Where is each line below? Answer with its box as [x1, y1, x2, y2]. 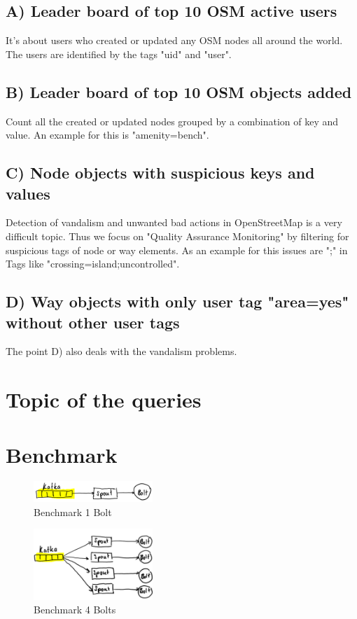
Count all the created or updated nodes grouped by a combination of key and [6, 113, 339, 128]
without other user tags [6, 311, 180, 333]
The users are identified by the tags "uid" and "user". [6, 46, 232, 61]
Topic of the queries [6, 385, 202, 414]
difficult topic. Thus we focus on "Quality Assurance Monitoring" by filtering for [6, 228, 349, 243]
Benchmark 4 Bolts [34, 602, 116, 617]
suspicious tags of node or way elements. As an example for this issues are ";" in [6, 242, 348, 257]
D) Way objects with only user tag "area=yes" [6, 291, 349, 312]
